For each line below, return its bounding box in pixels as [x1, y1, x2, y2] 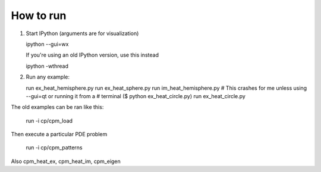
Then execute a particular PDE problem [11, 131, 108, 138]
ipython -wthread [26, 62, 68, 70]
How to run [11, 9, 67, 22]
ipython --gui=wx [26, 40, 69, 48]
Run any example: [26, 73, 70, 80]
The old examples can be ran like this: [11, 104, 104, 111]
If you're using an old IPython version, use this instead [26, 51, 159, 59]
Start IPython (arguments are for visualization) [26, 30, 139, 37]
